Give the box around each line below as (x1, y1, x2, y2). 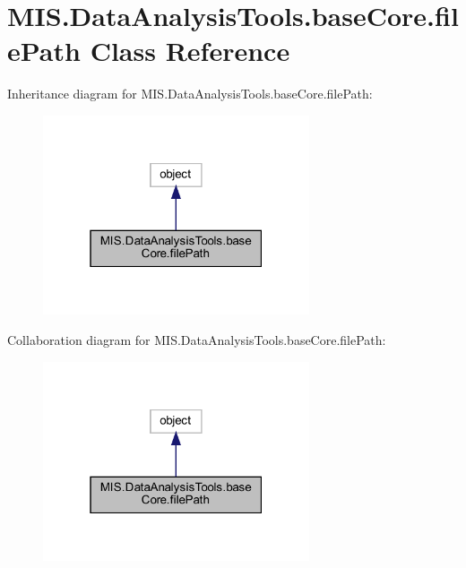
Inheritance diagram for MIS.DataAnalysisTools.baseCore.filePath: (7, 84, 373, 103)
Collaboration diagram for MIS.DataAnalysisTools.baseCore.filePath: (7, 331, 386, 349)
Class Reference (90, 32, 290, 69)
